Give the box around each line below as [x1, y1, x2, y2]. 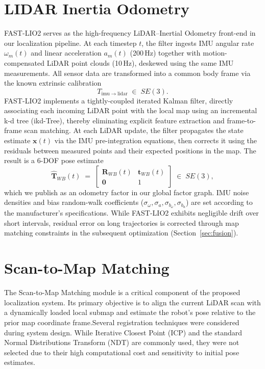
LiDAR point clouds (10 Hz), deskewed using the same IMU [46, 57, 234, 68]
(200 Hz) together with [130, 47, 201, 58]
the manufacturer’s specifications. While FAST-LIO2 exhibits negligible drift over [4, 207, 259, 218]
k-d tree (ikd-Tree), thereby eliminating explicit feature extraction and [4, 115, 225, 125]
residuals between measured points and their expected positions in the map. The [4, 145, 256, 155]
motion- [203, 47, 227, 58]
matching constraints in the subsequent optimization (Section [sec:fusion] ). [4, 227, 238, 238]
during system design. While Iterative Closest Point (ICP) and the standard [4, 327, 243, 337]
